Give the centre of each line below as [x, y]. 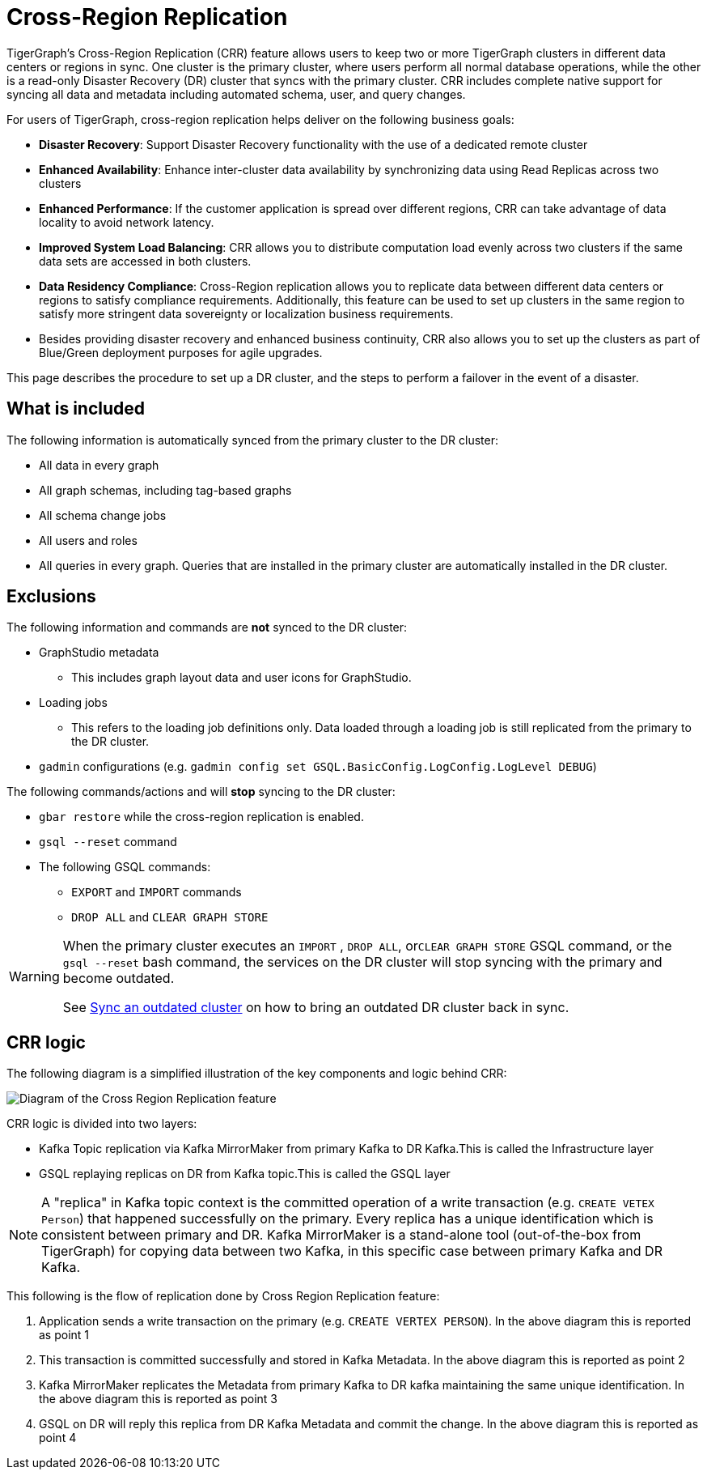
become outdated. [119, 978]
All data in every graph [99, 465]
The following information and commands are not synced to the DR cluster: [207, 627]
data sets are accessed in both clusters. [145, 261]
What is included [76, 409]
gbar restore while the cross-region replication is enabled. [201, 817]
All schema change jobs [103, 515]
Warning [34, 977]
